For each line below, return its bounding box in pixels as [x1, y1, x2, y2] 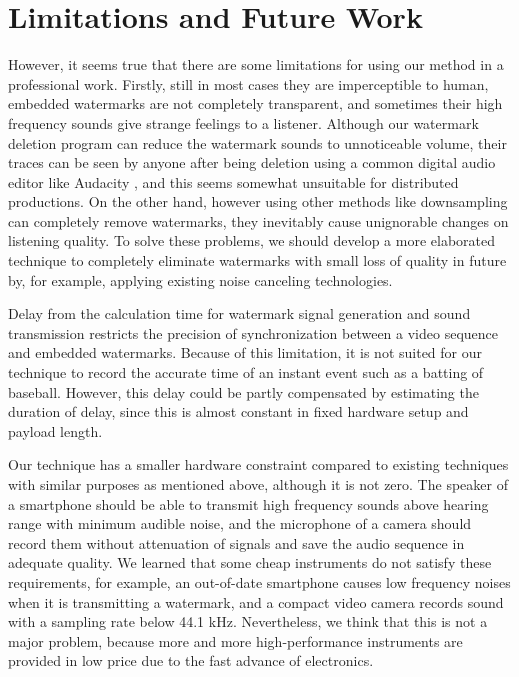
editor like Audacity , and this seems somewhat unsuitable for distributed [8, 171, 459, 192]
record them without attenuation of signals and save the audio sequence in [8, 532, 465, 553]
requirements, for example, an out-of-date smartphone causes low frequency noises [8, 571, 511, 592]
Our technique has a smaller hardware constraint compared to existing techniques [8, 454, 509, 475]
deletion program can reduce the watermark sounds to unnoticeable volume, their [8, 132, 507, 153]
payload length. [8, 420, 103, 441]
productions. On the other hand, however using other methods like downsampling [8, 191, 508, 212]
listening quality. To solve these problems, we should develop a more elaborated [8, 230, 495, 251]
